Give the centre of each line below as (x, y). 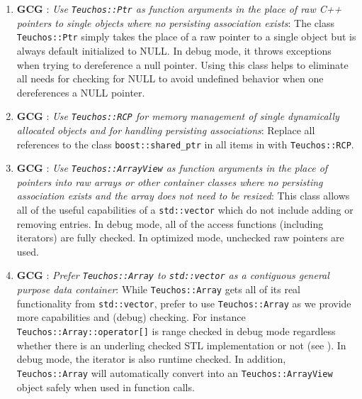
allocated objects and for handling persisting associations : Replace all (166, 130)
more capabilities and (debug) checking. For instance (131, 317)
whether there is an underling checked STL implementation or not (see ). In (181, 345)
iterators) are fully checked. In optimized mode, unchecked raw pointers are (180, 237)
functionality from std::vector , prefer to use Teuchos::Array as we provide (184, 303)
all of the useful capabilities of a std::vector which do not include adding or (185, 210)
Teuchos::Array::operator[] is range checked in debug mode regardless (176, 331)
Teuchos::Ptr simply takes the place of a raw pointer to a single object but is (186, 37)
